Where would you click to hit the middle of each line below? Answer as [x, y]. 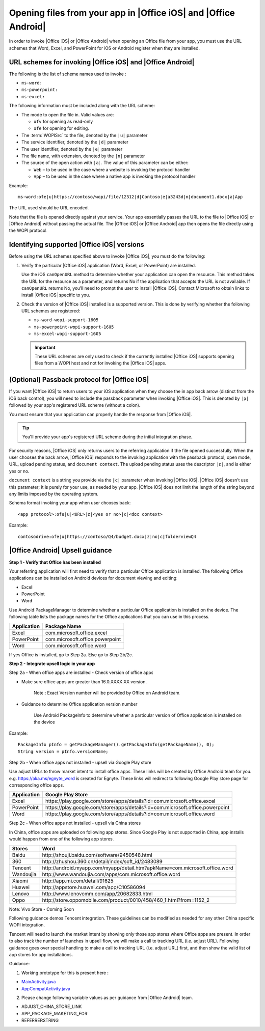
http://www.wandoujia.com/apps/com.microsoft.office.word [111, 874]
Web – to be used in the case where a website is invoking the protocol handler [112, 169]
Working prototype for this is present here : [65, 973]
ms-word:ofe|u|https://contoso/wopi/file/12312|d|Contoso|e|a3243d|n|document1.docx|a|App [130, 197]
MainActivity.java [39, 982]
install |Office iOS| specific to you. [56, 295]
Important [45, 347]
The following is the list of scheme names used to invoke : [68, 74]
